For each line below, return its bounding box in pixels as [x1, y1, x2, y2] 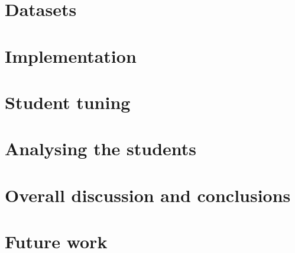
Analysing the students [5, 136, 197, 161]
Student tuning [5, 89, 131, 114]
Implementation [5, 43, 137, 68]
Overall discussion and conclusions [5, 182, 291, 207]
